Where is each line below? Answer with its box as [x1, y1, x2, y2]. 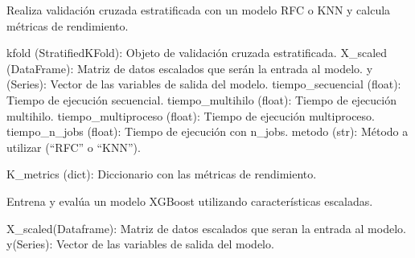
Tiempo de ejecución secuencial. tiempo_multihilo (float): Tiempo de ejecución [6, 91, 397, 108]
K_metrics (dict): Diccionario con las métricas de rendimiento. [6, 166, 317, 182]
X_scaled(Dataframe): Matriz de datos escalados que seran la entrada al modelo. [6, 219, 406, 236]
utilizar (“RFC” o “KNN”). [6, 138, 141, 155]
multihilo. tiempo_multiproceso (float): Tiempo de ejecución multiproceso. [6, 107, 375, 124]
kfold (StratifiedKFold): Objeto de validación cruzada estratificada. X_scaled [6, 44, 388, 61]
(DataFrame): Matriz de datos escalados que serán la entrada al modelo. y [6, 59, 373, 76]
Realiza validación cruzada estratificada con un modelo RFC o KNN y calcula [6, 2, 391, 18]
